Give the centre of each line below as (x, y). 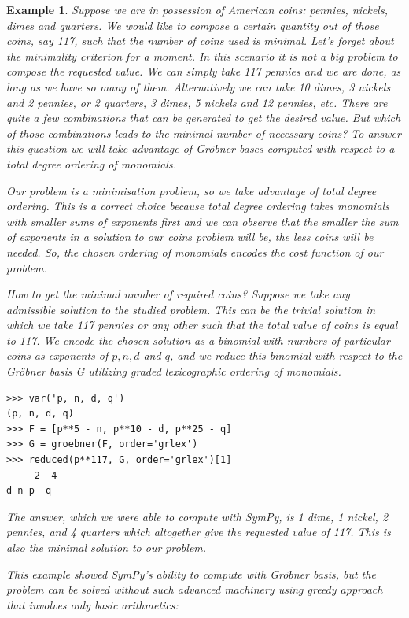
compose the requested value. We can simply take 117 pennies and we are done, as (204, 71)
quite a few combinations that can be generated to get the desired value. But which (204, 118)
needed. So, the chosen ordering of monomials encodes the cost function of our (195, 252)
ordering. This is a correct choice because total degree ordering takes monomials (198, 206)
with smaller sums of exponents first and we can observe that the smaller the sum (203, 221)
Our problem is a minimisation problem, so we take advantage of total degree (192, 190)
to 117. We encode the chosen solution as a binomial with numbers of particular (198, 340)
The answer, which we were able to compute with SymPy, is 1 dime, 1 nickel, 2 (197, 516)
